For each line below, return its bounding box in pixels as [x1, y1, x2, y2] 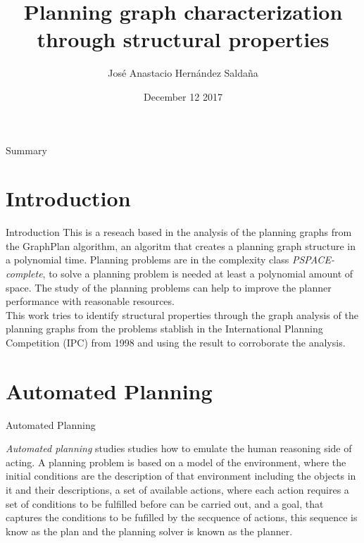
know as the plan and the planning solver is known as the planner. [6, 523, 293, 538]
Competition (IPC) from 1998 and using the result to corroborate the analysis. [6, 335, 346, 349]
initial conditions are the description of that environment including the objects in [6, 468, 356, 483]
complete [6, 266, 43, 280]
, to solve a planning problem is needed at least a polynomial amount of [42, 266, 353, 280]
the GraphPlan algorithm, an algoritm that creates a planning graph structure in [6, 238, 356, 253]
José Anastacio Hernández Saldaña [108, 65, 258, 80]
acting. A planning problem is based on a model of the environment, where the [6, 454, 346, 469]
